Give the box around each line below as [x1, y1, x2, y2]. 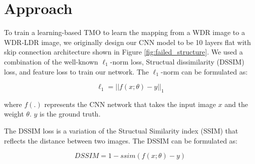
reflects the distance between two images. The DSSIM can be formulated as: [4, 135, 238, 145]
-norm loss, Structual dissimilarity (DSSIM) [110, 56, 244, 66]
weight [4, 108, 24, 119]
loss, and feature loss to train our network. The [4, 66, 149, 76]
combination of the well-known [4, 56, 98, 66]
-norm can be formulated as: [160, 66, 248, 76]
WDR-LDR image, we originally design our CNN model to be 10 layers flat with [4, 36, 251, 47]
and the [224, 98, 248, 109]
